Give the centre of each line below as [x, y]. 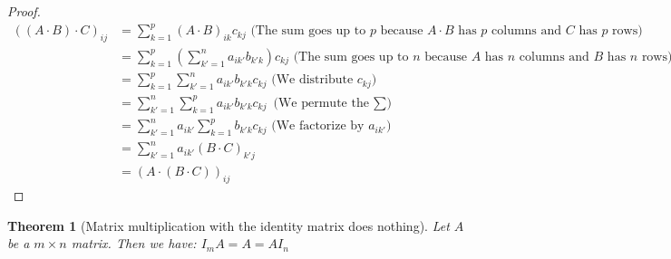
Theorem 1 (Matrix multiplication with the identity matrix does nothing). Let [229, 225]
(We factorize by [318, 126]
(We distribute [312, 80]
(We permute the [321, 103]
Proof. [24, 11]
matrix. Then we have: [134, 243]
